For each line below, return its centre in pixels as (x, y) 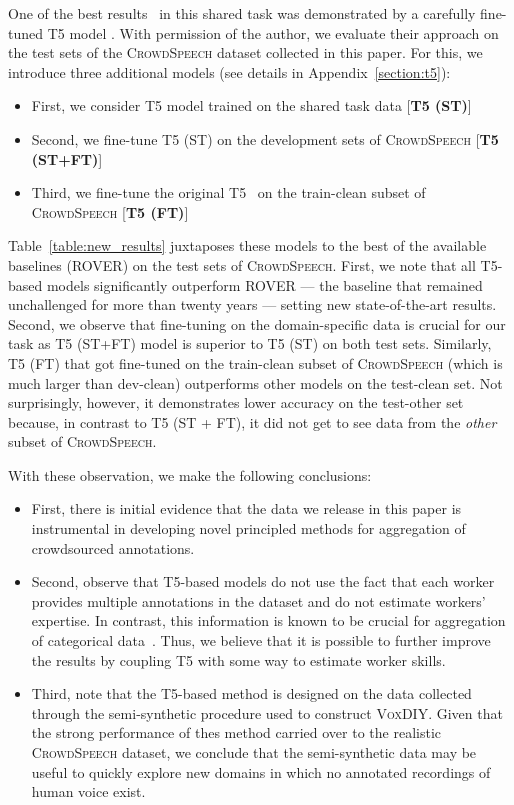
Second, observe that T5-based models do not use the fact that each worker (263, 581)
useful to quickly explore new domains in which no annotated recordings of (261, 771)
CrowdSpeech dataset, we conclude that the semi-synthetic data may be (254, 752)
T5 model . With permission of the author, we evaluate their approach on (273, 32)
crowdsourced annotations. (113, 547)
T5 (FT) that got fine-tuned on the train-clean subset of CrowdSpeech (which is (255, 362)
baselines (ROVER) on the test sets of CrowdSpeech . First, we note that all (242, 264)
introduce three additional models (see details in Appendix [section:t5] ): (229, 71)
